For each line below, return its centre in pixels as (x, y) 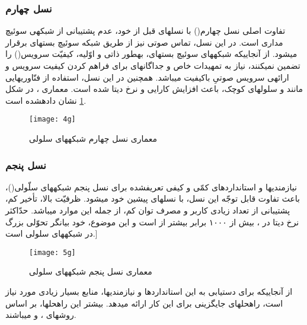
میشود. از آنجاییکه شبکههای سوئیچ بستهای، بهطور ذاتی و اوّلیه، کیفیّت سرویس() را (151, 54)
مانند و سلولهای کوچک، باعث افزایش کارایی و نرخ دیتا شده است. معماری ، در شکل (154, 89)
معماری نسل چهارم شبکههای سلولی (93, 138)
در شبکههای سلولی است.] (52, 233)
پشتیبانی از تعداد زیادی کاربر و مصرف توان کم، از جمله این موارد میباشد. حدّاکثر (148, 210)
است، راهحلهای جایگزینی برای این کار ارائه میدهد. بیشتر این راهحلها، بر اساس (144, 303)
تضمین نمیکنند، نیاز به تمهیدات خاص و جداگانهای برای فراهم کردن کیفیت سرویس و (153, 65)
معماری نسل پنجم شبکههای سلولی (91, 271)
